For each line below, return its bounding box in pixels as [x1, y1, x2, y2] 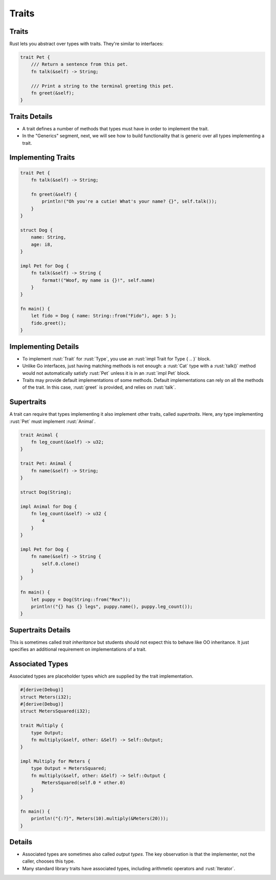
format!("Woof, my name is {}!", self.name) [41, 277, 155, 283]
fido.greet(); [31, 320, 66, 326]
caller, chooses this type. [22, 858, 75, 864]
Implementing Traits [9, 153, 75, 162]
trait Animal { [20, 432, 58, 438]
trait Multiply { [20, 723, 64, 729]
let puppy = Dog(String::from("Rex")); [31, 596, 131, 602]
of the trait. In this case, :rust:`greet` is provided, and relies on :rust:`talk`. [22, 384, 176, 391]
